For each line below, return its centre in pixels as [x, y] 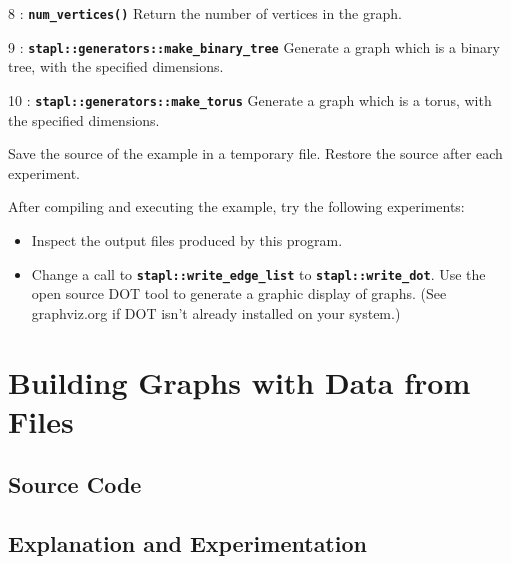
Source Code [75, 484]
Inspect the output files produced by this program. [187, 239]
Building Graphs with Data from [239, 381]
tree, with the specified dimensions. [116, 66]
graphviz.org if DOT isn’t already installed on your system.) [216, 312]
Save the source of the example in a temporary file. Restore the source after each [255, 153]
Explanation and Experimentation [187, 543]
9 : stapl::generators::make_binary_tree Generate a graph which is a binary [254, 46]
